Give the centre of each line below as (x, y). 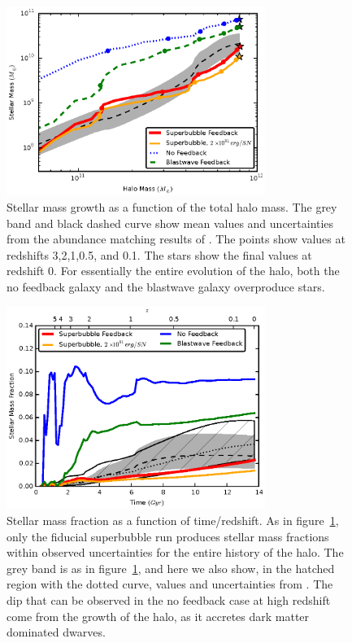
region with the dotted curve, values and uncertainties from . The (170, 584)
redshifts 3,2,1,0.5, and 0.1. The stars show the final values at (159, 254)
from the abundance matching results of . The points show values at (176, 239)
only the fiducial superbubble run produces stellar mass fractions (168, 536)
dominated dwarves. (56, 632)
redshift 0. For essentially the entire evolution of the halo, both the (173, 271)
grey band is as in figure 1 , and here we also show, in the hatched (171, 568)
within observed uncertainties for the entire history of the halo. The (175, 552)
